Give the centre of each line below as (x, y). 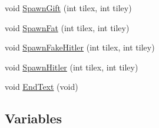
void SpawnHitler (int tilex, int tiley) (72, 67)
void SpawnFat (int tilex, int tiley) (67, 27)
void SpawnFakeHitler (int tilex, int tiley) (80, 47)
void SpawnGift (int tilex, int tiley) (68, 8)
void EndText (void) (42, 87)
